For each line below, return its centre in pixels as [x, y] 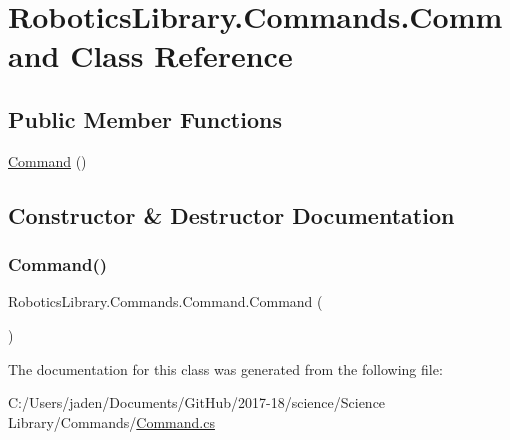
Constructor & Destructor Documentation [231, 214]
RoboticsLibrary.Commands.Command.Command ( [165, 301]
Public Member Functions [145, 118]
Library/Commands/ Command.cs [111, 421]
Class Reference [181, 55]
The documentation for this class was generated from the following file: [225, 368]
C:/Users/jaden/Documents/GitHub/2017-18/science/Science [197, 402]
